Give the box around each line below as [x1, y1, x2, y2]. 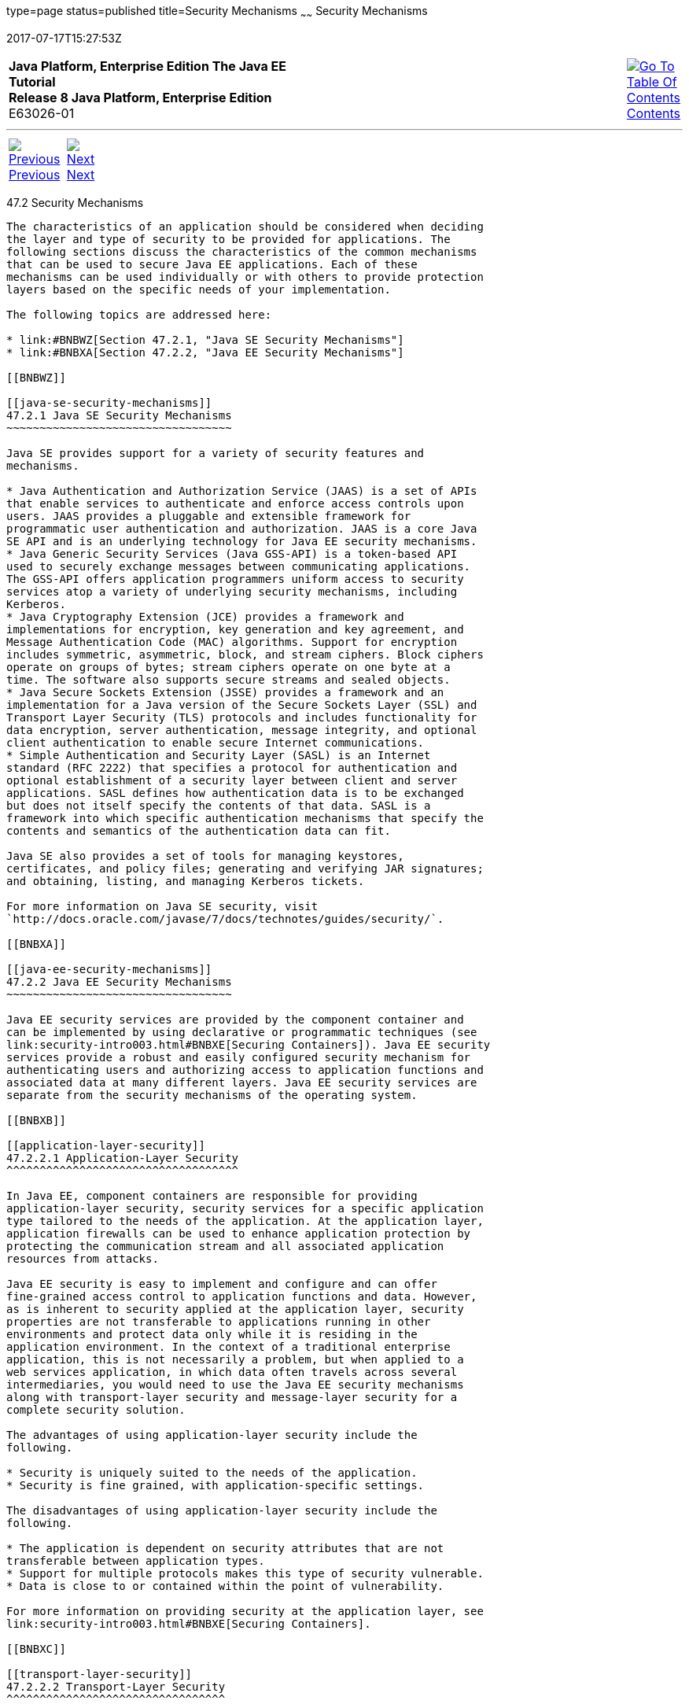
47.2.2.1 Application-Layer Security [6, 1151, 239, 1164]
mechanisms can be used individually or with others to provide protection [6, 270, 484, 283]
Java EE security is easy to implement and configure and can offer [6, 1277, 437, 1290]
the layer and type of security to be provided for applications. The [6, 232, 451, 245]
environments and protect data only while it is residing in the [6, 1327, 418, 1341]
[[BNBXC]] [6, 1642, 66, 1655]
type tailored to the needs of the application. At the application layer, [6, 1214, 484, 1227]
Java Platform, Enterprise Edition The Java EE [9, 57, 286, 74]
